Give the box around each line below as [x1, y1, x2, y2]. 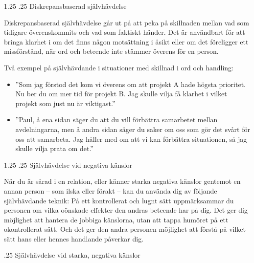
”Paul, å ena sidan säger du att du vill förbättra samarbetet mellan [15, 114, 218, 125]
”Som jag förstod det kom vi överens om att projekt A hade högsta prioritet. [15, 79, 246, 89]
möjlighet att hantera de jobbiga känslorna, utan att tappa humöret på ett [4, 214, 229, 224]
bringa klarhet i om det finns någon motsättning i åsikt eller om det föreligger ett [4, 36, 249, 46]
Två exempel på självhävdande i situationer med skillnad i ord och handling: [4, 62, 233, 72]
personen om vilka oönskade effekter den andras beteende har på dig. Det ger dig [4, 205, 248, 215]
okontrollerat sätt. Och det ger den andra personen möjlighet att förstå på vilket [4, 224, 246, 234]
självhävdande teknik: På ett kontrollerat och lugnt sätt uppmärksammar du [4, 195, 234, 205]
